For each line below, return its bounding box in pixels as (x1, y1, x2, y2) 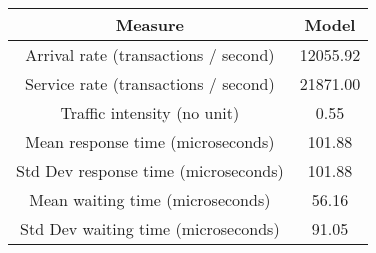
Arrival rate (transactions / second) (25, 43, 275, 66)
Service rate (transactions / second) (25, 72, 275, 95)
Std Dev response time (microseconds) (16, 159, 284, 182)
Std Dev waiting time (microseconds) (20, 217, 280, 240)
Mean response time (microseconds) (25, 130, 275, 153)
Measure (115, 13, 185, 36)
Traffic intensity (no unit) (60, 101, 240, 124)
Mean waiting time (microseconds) (29, 188, 271, 211)
